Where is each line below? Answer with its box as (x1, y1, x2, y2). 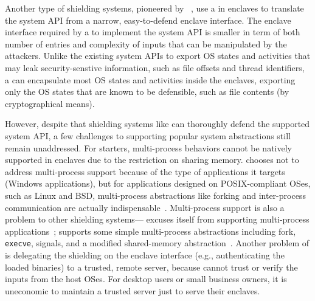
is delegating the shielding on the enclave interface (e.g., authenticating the (5, 248, 285, 261)
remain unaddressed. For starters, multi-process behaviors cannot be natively (5, 141, 292, 154)
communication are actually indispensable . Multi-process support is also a (5, 201, 285, 213)
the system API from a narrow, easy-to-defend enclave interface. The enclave (5, 13, 291, 26)
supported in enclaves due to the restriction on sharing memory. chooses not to (5, 153, 299, 166)
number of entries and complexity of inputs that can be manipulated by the (5, 37, 287, 50)
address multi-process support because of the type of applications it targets (5, 165, 285, 178)
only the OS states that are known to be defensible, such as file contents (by (5, 85, 289, 98)
